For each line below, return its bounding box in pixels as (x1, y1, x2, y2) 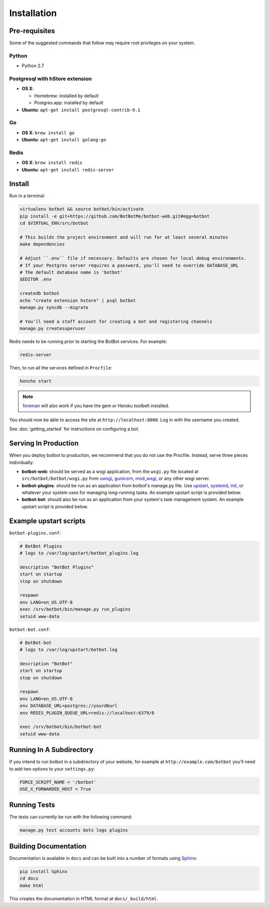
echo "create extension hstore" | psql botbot (19, 297, 136, 303)
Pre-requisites (9, 27, 55, 35)
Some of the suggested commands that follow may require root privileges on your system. (9, 40, 195, 46)
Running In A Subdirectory (9, 746, 93, 754)
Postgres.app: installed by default (34, 100, 103, 106)
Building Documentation (9, 842, 87, 850)
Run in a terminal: (9, 193, 45, 199)
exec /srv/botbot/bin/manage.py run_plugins (19, 607, 131, 612)
